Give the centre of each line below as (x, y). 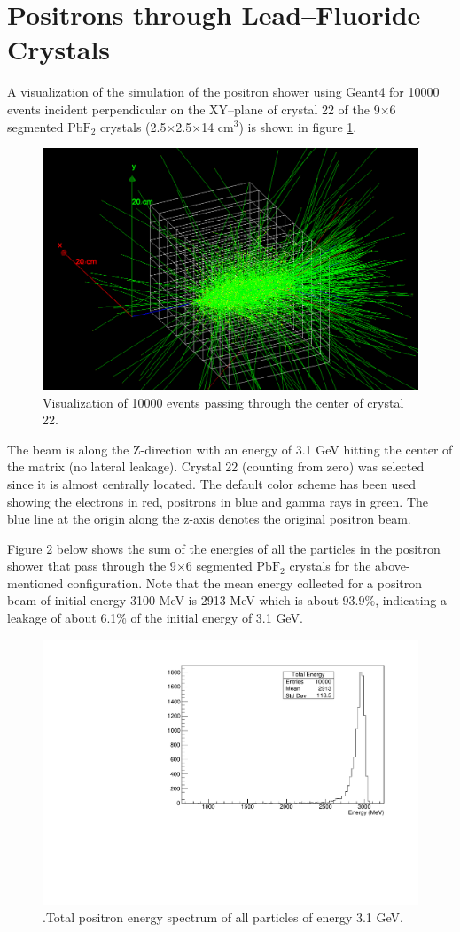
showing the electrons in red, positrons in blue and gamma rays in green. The (218, 501)
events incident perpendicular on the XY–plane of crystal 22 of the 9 (194, 109)
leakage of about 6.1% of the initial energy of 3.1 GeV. (155, 618)
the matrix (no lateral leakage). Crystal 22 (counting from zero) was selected (216, 466)
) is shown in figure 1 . (298, 126)
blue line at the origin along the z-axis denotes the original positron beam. (209, 519)
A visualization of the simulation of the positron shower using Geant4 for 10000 (223, 92)
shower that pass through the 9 (92, 566)
